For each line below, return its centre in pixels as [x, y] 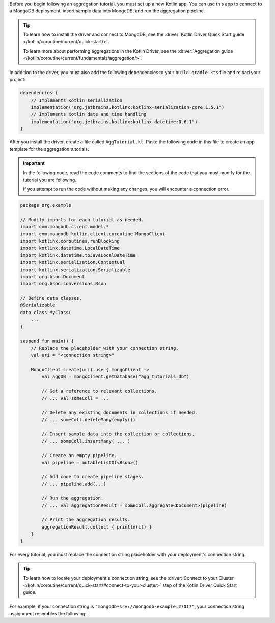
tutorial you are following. [50, 180]
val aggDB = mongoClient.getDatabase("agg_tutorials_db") [115, 377]
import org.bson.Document [52, 277]
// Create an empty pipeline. [79, 455]
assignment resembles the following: [48, 613]
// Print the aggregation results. [86, 520]
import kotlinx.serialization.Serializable [75, 270]
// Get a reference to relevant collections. [99, 391]
